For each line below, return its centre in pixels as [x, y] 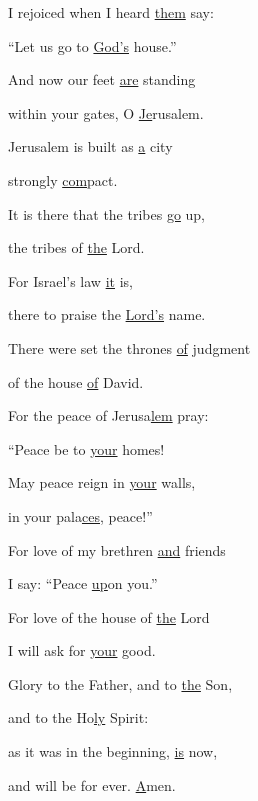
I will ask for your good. [82, 650]
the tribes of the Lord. [76, 247]
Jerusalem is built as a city [90, 146]
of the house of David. [76, 381]
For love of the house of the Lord [109, 616]
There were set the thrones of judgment [129, 347]
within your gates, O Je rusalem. [106, 112]
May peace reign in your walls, [102, 482]
